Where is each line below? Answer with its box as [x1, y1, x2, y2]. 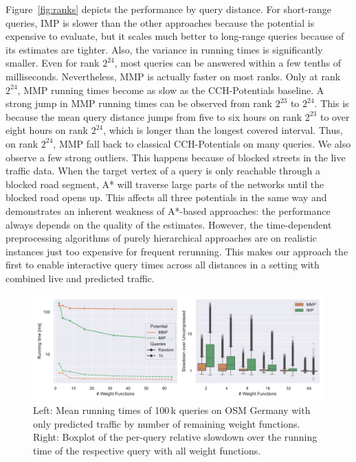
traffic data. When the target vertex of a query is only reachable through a [5, 163, 321, 178]
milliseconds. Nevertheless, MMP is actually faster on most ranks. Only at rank [5, 69, 341, 83]
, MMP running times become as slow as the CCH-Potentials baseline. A [17, 82, 324, 97]
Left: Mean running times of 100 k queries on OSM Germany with [33, 403, 311, 417]
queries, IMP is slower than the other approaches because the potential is [5, 15, 315, 30]
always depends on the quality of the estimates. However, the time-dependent [5, 217, 332, 231]
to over [320, 109, 350, 124]
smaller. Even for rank [5, 56, 100, 70]
